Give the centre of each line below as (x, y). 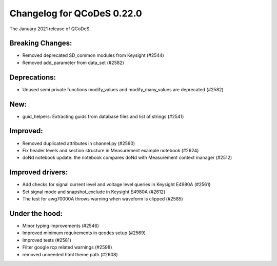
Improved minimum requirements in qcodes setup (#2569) (84, 233)
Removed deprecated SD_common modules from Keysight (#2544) (93, 55)
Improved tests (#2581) (47, 240)
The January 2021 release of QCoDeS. (50, 29)
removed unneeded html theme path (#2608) (70, 254)
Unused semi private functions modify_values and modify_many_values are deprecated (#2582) (123, 89)
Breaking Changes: (41, 43)
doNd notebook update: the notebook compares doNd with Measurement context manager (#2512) (127, 158)
